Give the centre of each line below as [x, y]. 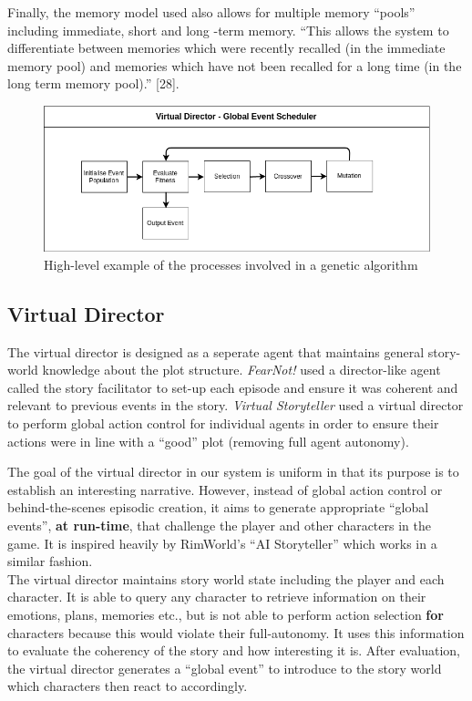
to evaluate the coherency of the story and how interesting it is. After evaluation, [234, 650]
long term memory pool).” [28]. [93, 83]
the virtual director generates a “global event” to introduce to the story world [225, 668]
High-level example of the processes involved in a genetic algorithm [231, 264]
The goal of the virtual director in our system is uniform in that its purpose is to [233, 472]
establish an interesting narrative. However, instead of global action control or [225, 489]
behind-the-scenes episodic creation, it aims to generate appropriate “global [218, 507]
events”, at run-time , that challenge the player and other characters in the [219, 526]
